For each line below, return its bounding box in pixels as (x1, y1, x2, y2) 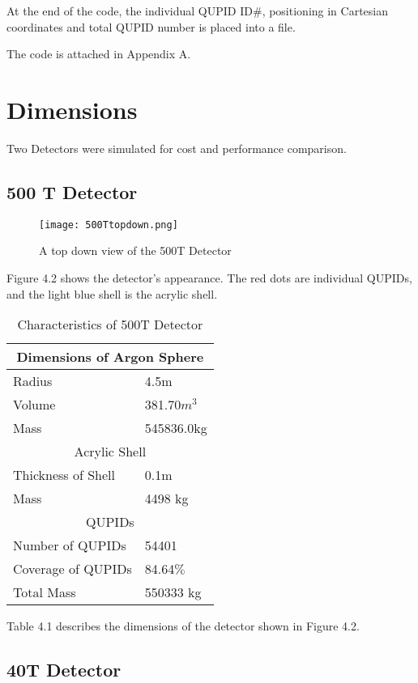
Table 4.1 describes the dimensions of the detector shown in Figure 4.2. (6, 617, 360, 634)
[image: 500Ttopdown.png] (39, 218, 178, 231)
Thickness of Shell (13, 465, 115, 485)
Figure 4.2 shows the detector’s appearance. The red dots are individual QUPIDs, (6, 269, 412, 286)
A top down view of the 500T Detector (39, 242, 232, 259)
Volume (13, 395, 56, 414)
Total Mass (13, 583, 76, 602)
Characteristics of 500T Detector (17, 315, 203, 334)
